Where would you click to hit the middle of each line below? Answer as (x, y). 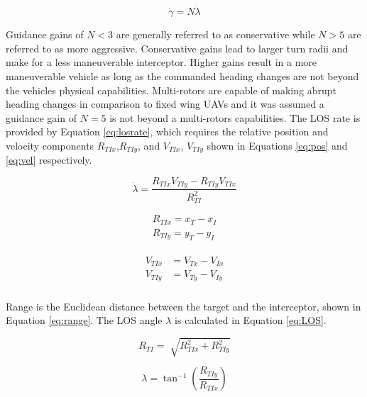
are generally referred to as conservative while (215, 34)
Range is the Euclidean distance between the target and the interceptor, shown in (183, 306)
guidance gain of (41, 117)
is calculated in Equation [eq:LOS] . (251, 320)
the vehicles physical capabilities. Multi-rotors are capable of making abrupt (171, 90)
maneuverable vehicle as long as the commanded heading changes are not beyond (182, 76)
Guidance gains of (45, 34)
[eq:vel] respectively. (49, 160)
